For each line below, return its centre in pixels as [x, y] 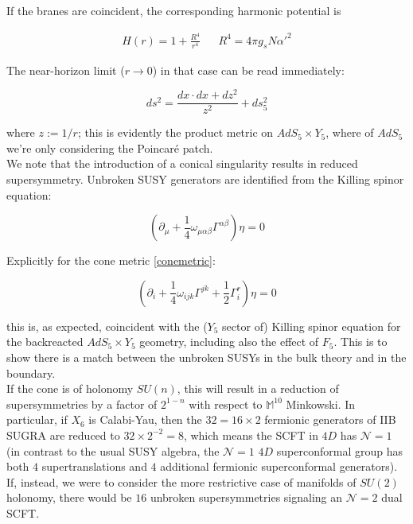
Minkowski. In [321, 404]
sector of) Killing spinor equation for [312, 326]
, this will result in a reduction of [258, 388]
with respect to [226, 404]
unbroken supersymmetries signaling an [246, 497]
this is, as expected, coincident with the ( [107, 326]
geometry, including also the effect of [229, 342]
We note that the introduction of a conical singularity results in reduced [182, 163]
